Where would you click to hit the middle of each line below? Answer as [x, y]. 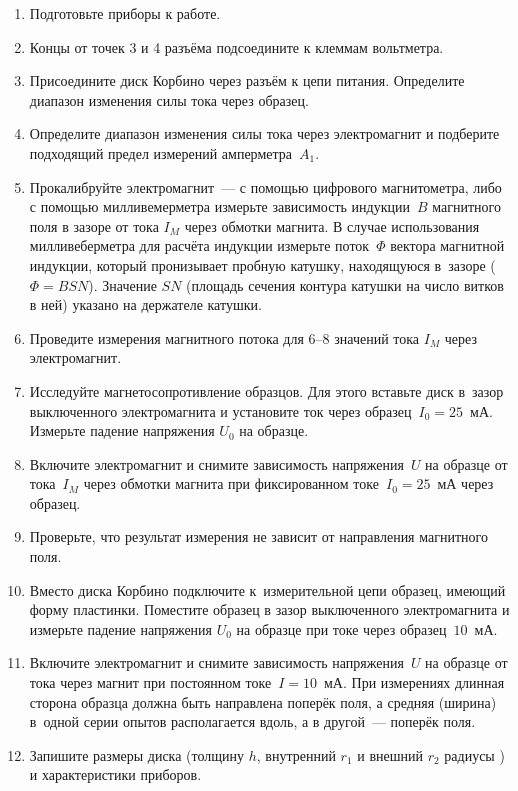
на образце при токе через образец [341, 628]
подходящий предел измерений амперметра [160, 152]
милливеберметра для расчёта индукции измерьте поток [199, 245]
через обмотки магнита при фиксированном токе [231, 483]
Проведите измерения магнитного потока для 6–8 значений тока [224, 337]
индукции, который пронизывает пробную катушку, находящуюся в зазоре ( [262, 264]
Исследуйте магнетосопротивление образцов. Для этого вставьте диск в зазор [266, 390]
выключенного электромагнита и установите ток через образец [220, 410]
